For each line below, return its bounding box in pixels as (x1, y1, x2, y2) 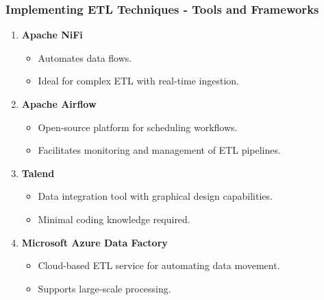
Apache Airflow (21, 97, 97, 111)
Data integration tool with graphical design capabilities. (38, 189, 273, 203)
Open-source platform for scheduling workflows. (38, 119, 238, 134)
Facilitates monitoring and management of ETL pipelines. (38, 143, 281, 157)
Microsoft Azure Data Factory (21, 235, 168, 249)
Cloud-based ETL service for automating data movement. (38, 258, 280, 273)
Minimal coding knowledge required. (38, 211, 190, 226)
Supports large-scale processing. (38, 281, 171, 295)
